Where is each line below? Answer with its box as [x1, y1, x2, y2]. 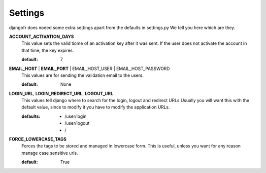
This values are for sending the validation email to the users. [21, 72, 144, 78]
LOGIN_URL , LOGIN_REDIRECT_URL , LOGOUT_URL [9, 90, 113, 96]
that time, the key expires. [21, 47, 74, 53]
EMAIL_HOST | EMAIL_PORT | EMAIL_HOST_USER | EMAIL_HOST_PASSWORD [9, 66, 170, 71]
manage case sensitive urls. [21, 150, 78, 156]
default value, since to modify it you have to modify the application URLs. [21, 104, 170, 110]
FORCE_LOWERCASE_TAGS [9, 136, 66, 142]
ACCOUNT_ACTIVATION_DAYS [9, 34, 74, 39]
